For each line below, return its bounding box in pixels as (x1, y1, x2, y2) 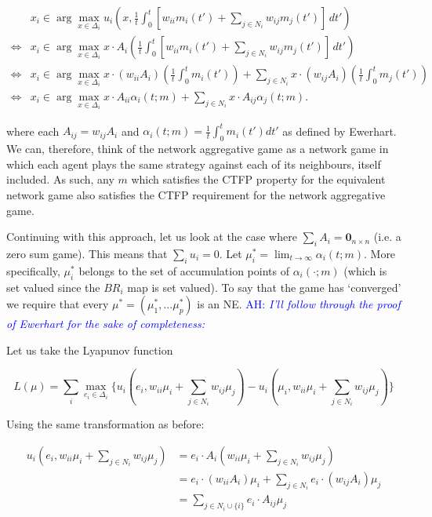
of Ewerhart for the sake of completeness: (6, 315, 205, 332)
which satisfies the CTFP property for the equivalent (131, 171, 386, 188)
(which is (343, 262, 387, 279)
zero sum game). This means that (6, 245, 168, 261)
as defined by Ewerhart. (282, 122, 397, 139)
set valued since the (6, 279, 100, 295)
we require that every (6, 296, 109, 312)
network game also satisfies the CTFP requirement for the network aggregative (6, 186, 386, 202)
